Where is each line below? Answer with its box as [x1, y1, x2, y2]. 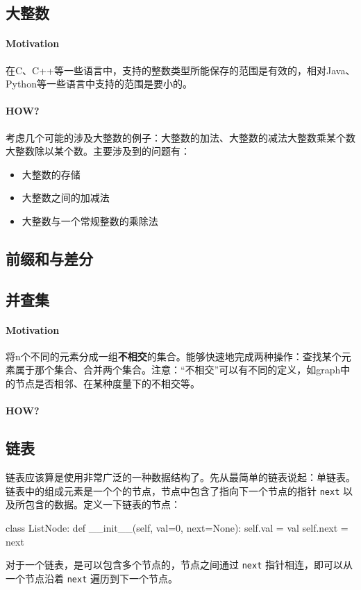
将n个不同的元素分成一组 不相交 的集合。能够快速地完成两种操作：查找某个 [6, 348, 342, 363]
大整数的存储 [22, 167, 81, 181]
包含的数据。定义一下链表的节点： [24, 497, 180, 512]
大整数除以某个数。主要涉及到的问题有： [6, 144, 190, 158]
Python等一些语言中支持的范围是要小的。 [6, 76, 192, 91]
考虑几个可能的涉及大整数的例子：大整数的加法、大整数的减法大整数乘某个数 [6, 130, 355, 144]
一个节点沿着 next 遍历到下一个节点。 [6, 571, 178, 585]
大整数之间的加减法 [22, 190, 110, 205]
